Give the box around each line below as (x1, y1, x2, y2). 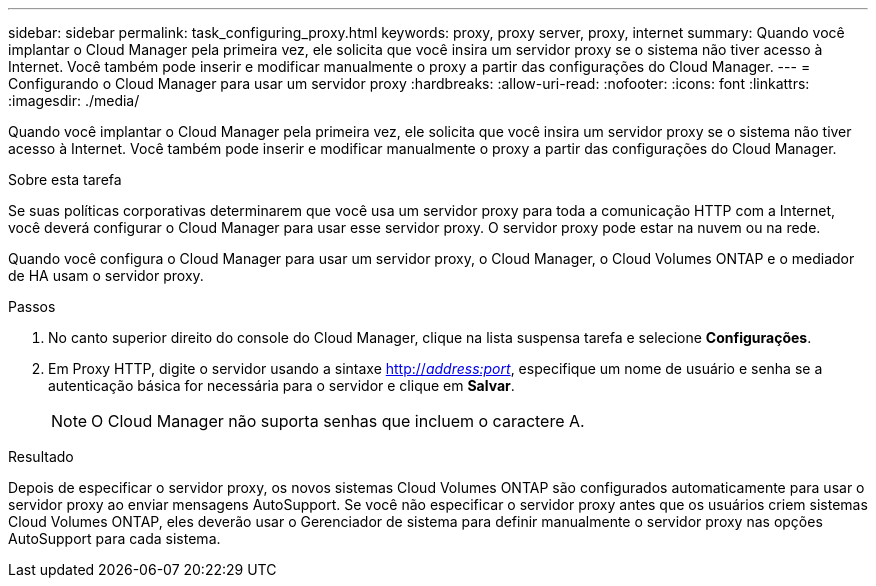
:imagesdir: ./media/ (8, 92, 140, 109)
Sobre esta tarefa (8, 171, 122, 188)
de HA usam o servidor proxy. (8, 267, 204, 284)
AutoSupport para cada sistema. (8, 530, 221, 547)
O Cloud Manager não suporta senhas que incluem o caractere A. (91, 411, 585, 431)
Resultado (8, 448, 74, 465)
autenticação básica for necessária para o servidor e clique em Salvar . (48, 377, 515, 394)
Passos (8, 298, 56, 315)
